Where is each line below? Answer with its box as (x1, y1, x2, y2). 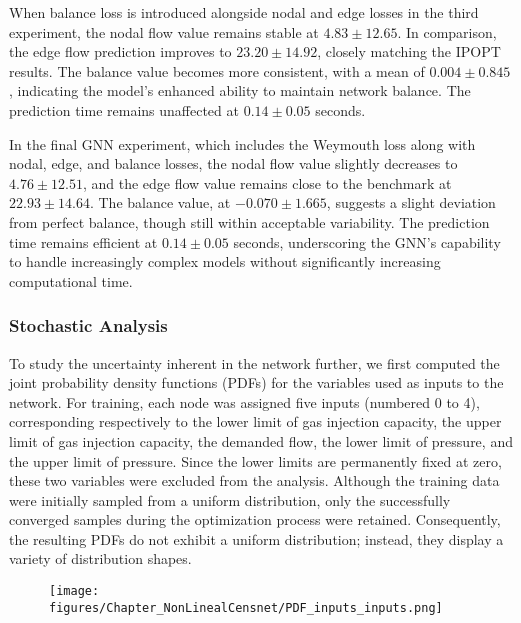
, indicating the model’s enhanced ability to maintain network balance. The (9, 80, 471, 101)
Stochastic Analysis (9, 313, 168, 338)
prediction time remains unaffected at (9, 99, 239, 120)
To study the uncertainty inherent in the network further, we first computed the (9, 352, 500, 373)
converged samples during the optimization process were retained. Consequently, (9, 509, 501, 530)
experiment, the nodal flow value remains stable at (9, 21, 319, 42)
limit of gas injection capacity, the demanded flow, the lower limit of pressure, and (9, 430, 513, 451)
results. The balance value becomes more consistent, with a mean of (9, 60, 425, 81)
